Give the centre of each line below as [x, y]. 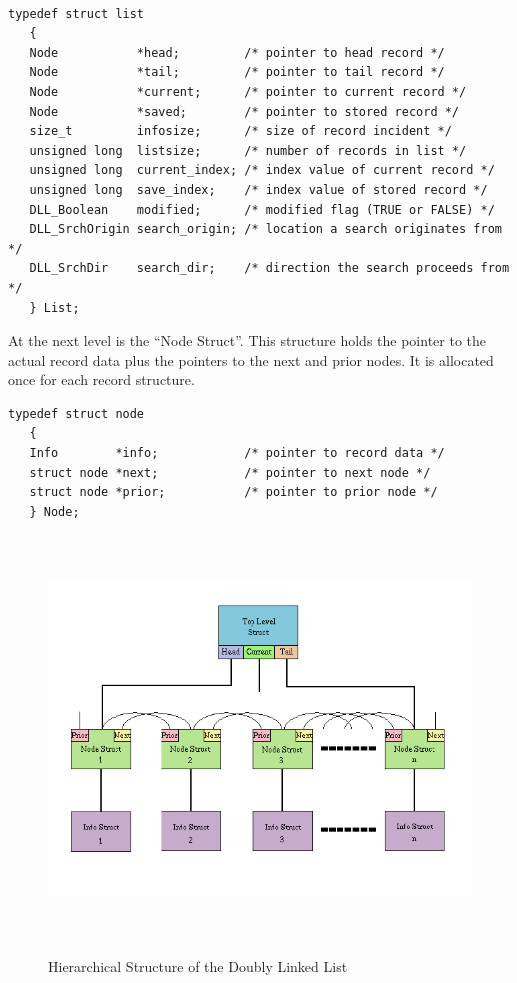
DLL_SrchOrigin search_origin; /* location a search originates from [265, 229]
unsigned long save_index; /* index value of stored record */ [258, 189]
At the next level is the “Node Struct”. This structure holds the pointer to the [247, 340]
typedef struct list [76, 13]
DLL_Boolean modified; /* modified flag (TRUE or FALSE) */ [262, 209]
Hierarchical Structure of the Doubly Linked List [198, 966]
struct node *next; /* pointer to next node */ [230, 472]
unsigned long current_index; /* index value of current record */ [262, 170]
